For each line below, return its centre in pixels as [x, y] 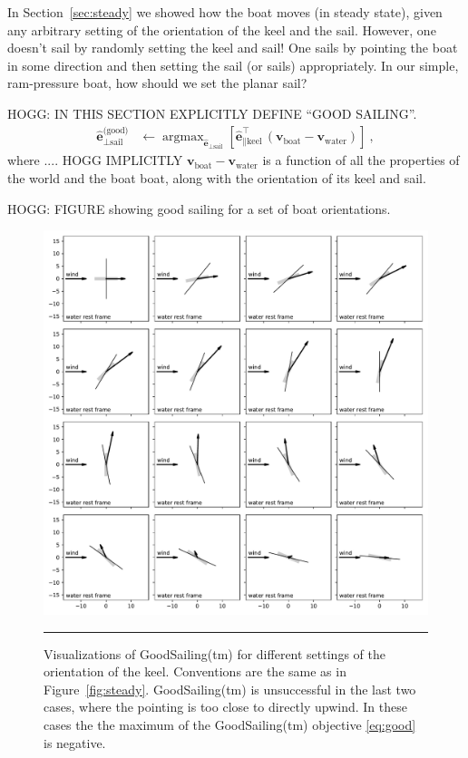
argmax [183, 137]
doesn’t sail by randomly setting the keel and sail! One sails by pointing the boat [233, 48]
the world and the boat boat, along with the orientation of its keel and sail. [217, 177]
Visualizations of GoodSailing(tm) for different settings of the [214, 653]
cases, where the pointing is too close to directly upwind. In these [225, 707]
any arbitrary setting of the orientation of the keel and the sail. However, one [222, 29]
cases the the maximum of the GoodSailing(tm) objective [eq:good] [230, 725]
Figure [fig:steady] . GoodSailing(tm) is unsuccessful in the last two [230, 689]
